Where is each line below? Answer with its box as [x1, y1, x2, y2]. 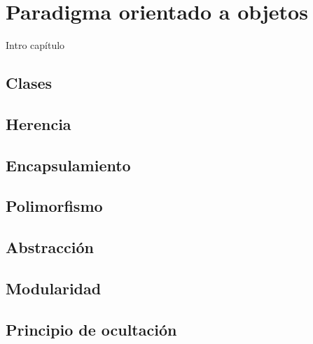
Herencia [6, 113, 71, 134]
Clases [6, 72, 53, 94]
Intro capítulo [6, 38, 65, 52]
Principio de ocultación [6, 318, 177, 340]
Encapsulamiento [6, 154, 131, 175]
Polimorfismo [6, 195, 103, 217]
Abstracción [6, 236, 94, 258]
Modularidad [6, 278, 102, 299]
